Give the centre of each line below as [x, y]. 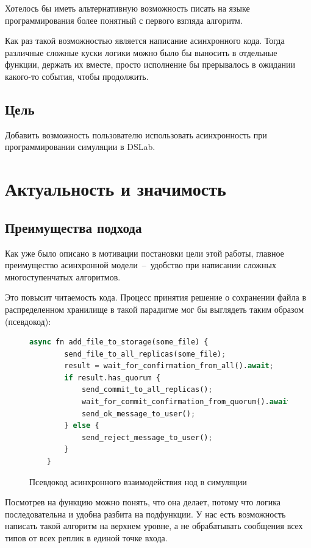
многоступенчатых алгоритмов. [63, 276]
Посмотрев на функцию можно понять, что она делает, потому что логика [143, 502]
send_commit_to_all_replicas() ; [147, 390]
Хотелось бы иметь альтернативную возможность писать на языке [127, 8]
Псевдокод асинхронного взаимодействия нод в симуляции [138, 481]
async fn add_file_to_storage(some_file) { [119, 342]
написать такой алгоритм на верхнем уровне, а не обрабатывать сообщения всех [154, 526]
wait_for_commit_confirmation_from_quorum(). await [186, 402]
